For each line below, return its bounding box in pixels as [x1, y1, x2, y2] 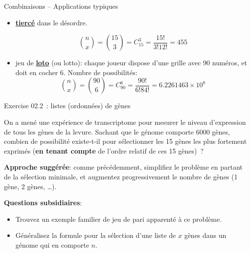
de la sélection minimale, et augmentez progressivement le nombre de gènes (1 [4, 171, 238, 181]
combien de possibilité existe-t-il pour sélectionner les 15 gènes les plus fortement [4, 136, 247, 146]
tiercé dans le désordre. [15, 17, 88, 27]
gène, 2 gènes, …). [4, 181, 57, 191]
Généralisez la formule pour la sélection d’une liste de [15, 230, 176, 240]
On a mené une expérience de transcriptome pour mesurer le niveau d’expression [4, 117, 246, 127]
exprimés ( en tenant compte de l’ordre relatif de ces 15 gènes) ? [4, 145, 204, 156]
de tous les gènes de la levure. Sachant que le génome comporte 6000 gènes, [4, 126, 230, 136]
